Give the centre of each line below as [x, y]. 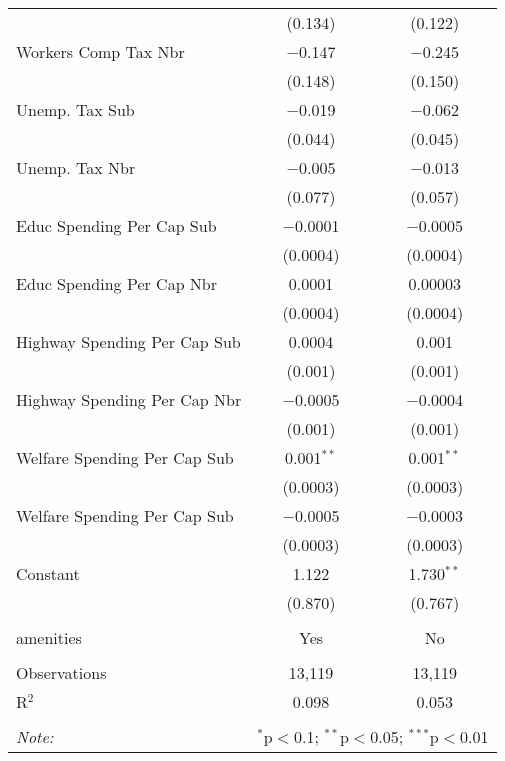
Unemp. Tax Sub [75, 109]
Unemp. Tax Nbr [76, 167]
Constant [48, 573]
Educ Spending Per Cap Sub [116, 225]
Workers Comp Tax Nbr [100, 51]
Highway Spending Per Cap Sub [128, 341]
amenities [49, 637]
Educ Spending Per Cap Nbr [117, 283]
